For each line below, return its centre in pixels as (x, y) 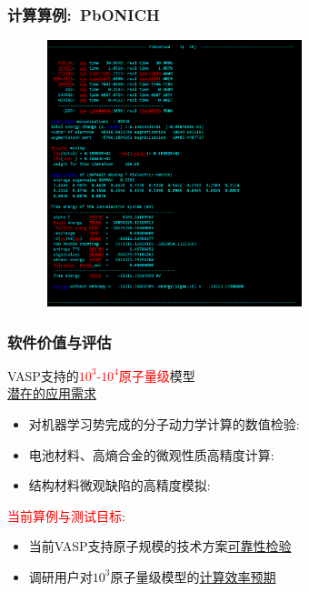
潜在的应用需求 (52, 393)
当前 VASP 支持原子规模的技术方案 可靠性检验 (160, 546)
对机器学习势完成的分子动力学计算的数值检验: (164, 424)
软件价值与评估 (60, 341)
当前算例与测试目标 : (66, 515)
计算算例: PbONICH (84, 14)
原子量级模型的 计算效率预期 (193, 576)
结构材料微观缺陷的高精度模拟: (120, 485)
